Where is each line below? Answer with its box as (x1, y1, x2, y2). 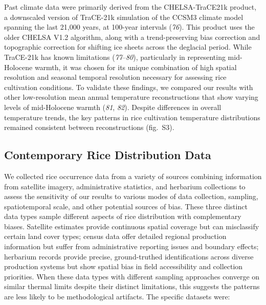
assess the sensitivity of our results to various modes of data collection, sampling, (4, 191, 258, 202)
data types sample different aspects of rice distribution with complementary (4, 211, 241, 222)
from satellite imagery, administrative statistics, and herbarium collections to (4, 181, 246, 191)
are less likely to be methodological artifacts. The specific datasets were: (4, 291, 230, 302)
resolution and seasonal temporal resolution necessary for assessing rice (4, 72, 227, 82)
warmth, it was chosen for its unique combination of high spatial (34, 61, 237, 72)
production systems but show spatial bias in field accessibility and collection (4, 261, 243, 272)
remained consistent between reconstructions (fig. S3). (4, 122, 174, 133)
